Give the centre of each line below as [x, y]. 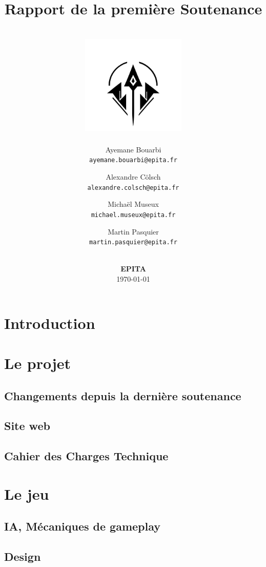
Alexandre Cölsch [133, 177]
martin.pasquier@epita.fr [133, 242]
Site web [27, 426]
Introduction [50, 322]
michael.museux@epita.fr [133, 215]
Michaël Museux [133, 204]
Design [23, 556]
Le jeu [27, 493]
